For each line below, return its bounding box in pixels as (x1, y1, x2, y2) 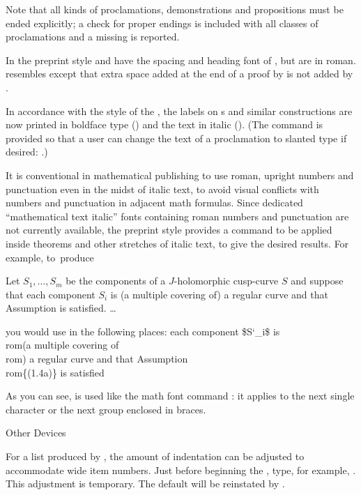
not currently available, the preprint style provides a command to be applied (6, 222, 332, 237)
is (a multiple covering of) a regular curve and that (110, 287, 328, 301)
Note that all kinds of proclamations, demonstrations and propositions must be (6, 2, 344, 16)
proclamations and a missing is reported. (6, 29, 180, 44)
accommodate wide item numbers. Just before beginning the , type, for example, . (6, 462, 356, 477)
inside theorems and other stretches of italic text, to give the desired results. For (6, 236, 349, 250)
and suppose (291, 273, 344, 288)
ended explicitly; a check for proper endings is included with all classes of (6, 15, 318, 30)
